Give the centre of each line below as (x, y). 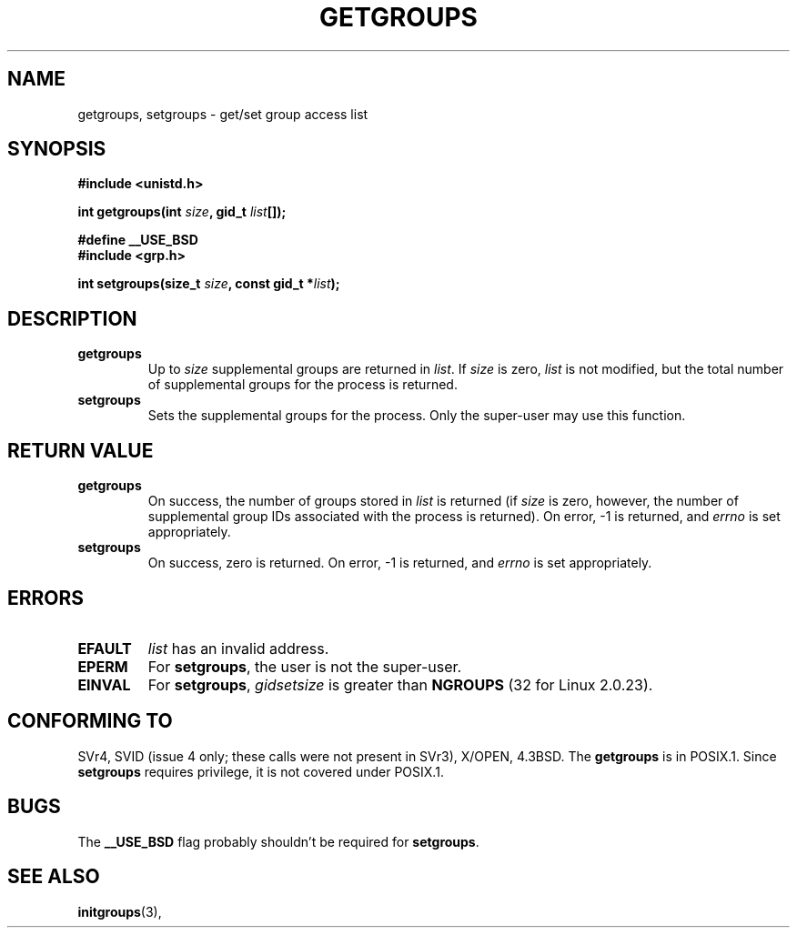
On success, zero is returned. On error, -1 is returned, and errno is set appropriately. (400, 563)
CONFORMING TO (90, 721)
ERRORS (46, 598)
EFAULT (105, 648)
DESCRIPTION (72, 318)
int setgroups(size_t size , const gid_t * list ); (209, 284)
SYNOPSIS (57, 149)
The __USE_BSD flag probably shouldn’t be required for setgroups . (278, 841)
